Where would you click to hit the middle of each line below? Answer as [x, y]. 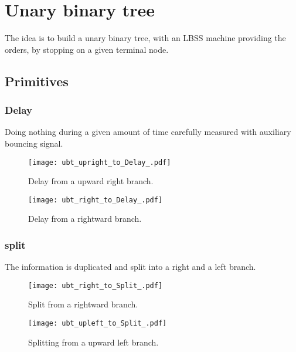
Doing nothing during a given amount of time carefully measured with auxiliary [148, 132]
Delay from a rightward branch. [85, 219]
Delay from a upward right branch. [91, 181]
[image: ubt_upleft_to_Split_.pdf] [98, 324]
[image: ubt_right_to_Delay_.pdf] [96, 200]
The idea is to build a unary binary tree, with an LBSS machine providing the [145, 38]
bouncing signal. [34, 143]
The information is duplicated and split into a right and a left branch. [130, 267]
